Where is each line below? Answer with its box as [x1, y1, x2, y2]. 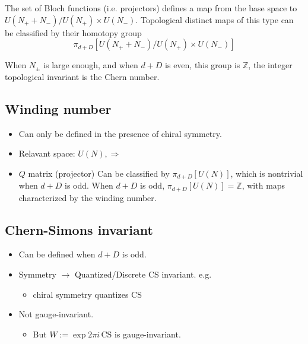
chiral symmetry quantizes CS [33, 288, 142, 300]
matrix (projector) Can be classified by [28, 167, 170, 179]
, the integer [248, 59, 293, 71]
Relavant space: [18, 147, 75, 160]
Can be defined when [18, 248, 96, 260]
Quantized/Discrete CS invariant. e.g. [74, 268, 212, 281]
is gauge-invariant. [115, 327, 181, 340]
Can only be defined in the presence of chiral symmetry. [18, 127, 222, 139]
